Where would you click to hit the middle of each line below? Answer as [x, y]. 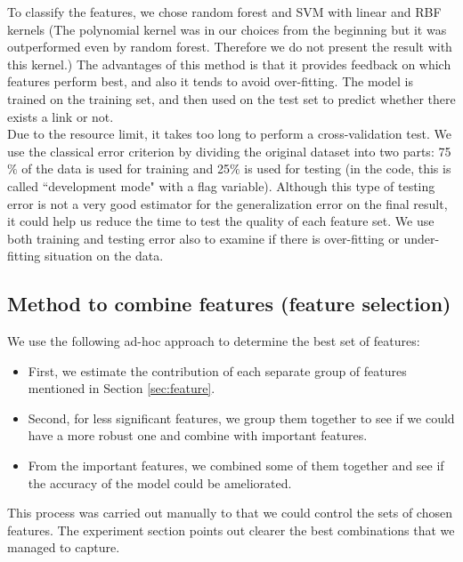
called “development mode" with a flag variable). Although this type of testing [221, 185]
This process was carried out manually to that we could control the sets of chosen [230, 513]
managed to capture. [64, 547]
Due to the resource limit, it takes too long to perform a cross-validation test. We [229, 134]
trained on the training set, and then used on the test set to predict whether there [231, 98]
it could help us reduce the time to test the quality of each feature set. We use [221, 221]
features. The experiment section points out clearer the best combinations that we [231, 530]
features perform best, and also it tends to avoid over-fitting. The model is [210, 81]
